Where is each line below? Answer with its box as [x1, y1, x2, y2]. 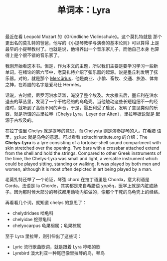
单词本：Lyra [57, 4, 111, 16]
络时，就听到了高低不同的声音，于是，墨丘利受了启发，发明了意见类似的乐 [5, 105, 158, 111]
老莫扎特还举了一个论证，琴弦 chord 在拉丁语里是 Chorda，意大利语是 [5, 177, 150, 183]
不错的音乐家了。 [26, 52, 62, 58]
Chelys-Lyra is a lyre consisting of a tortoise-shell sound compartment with [5, 140, 161, 146]
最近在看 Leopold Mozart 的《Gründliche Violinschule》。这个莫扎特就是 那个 [5, 33, 162, 40]
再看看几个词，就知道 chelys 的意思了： [5, 200, 87, 206]
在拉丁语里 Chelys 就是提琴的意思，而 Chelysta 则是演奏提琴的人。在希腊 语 [5, 128, 162, 134]
